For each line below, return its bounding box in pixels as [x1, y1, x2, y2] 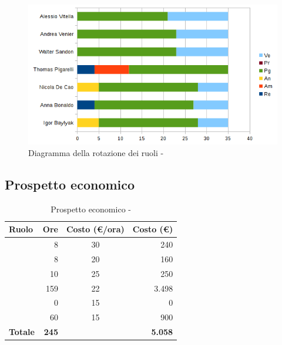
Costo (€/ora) [66, 223, 125, 235]
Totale [9, 326, 35, 338]
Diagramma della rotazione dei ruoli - [28, 146, 164, 158]
